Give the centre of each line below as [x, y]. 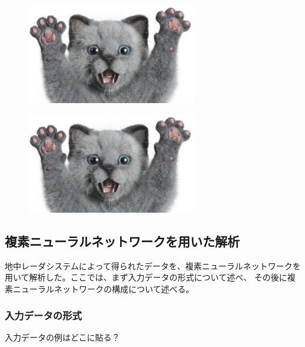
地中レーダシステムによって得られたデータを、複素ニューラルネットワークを [153, 265]
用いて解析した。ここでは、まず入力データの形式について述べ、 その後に [146, 277]
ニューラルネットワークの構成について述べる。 [103, 289]
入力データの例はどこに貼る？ [62, 337]
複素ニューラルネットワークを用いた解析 [122, 241]
